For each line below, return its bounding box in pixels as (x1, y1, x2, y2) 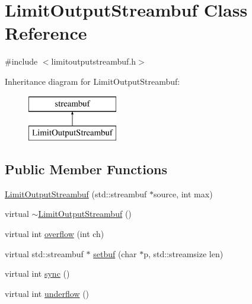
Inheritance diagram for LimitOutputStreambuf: (5, 75, 180, 87)
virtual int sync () (5, 267, 70, 280)
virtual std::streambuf (5, 247, 84, 260)
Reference (5, 21, 87, 45)
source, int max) (153, 187, 213, 200)
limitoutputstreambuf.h (51, 55, 136, 68)
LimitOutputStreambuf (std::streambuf (5, 187, 147, 200)
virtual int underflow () (5, 287, 90, 299)
